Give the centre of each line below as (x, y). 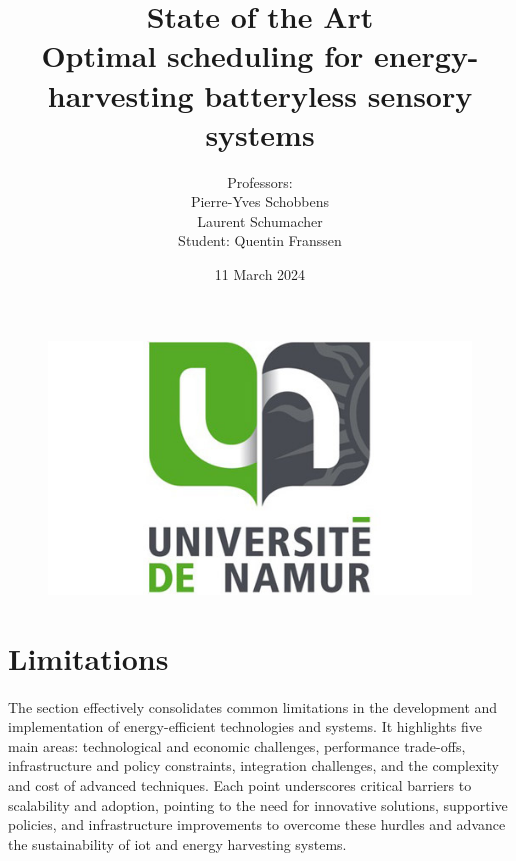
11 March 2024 (260, 274)
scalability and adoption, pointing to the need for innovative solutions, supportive (258, 804)
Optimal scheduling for (202, 55)
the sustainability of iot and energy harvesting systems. (177, 843)
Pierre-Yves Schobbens (260, 201)
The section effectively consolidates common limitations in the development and (253, 706)
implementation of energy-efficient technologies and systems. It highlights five (245, 726)
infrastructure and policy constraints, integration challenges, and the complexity (253, 765)
